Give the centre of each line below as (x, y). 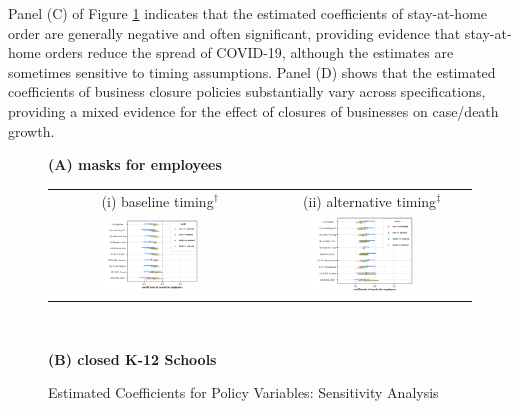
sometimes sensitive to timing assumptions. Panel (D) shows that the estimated (252, 71)
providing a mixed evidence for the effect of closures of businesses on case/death (253, 110)
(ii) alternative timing (370, 200)
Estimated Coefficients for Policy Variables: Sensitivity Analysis (243, 392)
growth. (31, 130)
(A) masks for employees (135, 164)
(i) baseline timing (157, 200)
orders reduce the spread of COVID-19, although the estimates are (249, 52)
